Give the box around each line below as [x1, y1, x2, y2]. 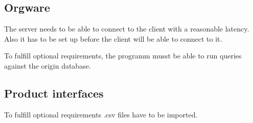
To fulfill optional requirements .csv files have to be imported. [4, 109, 198, 119]
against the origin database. [4, 60, 91, 71]
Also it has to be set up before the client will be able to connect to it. [4, 33, 222, 44]
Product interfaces [4, 85, 104, 101]
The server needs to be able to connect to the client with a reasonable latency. [4, 23, 249, 34]
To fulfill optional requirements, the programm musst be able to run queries [4, 50, 242, 61]
